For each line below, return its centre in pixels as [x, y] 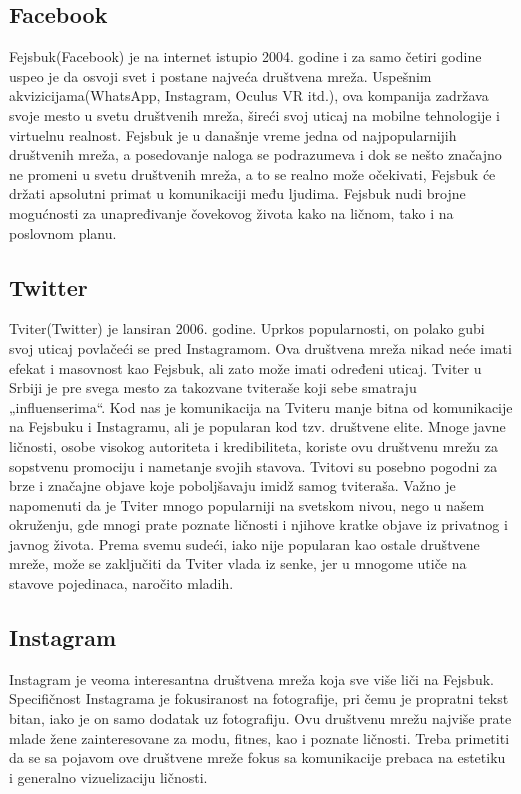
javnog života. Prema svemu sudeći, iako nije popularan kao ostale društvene [244, 543]
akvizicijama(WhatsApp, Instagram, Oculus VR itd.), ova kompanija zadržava [249, 95]
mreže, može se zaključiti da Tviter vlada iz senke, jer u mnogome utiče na [238, 563]
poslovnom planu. [63, 232]
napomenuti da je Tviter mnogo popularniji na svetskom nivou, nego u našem [247, 504]
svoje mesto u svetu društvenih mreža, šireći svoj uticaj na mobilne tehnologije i [254, 114]
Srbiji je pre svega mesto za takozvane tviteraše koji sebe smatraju [213, 387]
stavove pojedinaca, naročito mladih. [121, 583]
